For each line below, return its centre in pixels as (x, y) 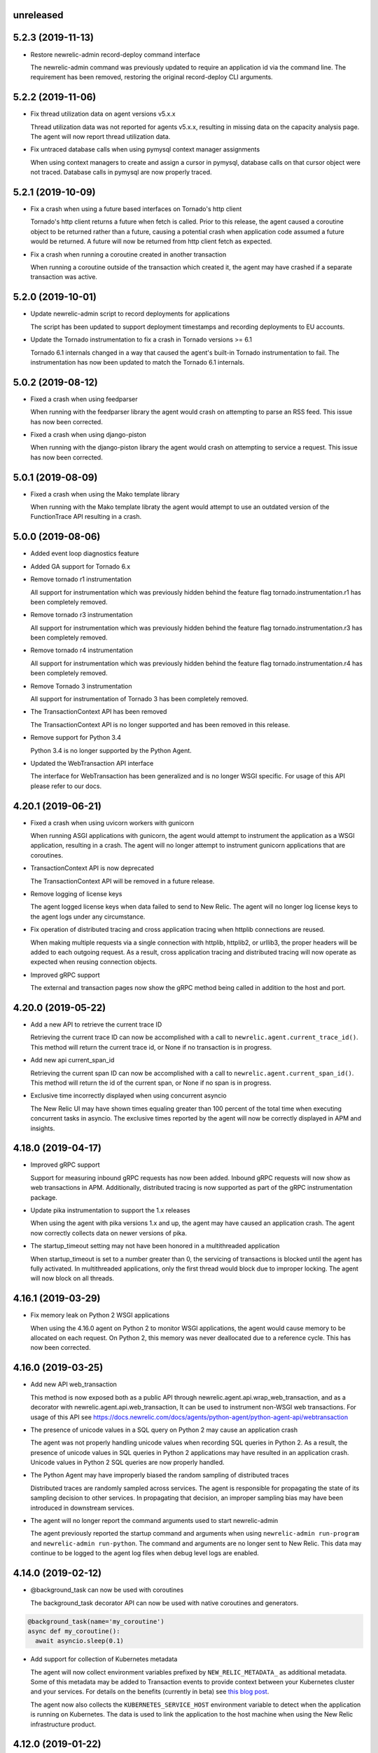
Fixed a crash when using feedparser (84, 399)
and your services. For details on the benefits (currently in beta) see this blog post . (150, 1692)
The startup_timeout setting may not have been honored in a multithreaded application (155, 1246)
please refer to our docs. (66, 786)
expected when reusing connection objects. (94, 962)
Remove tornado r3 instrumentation (82, 615)
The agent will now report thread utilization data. (100, 136)
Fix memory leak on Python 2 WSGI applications (100, 1315)
